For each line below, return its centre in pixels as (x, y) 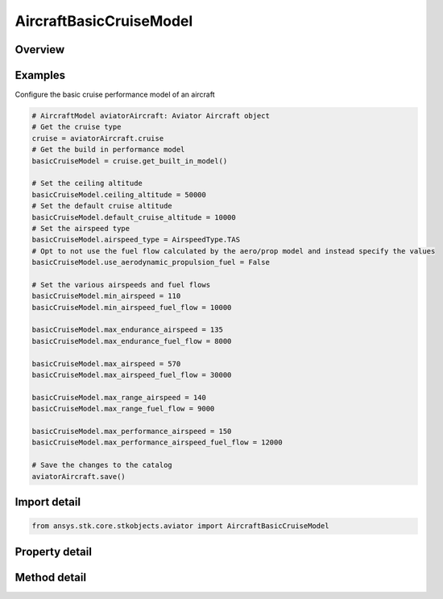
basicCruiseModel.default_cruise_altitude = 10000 (134, 217)
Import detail (48, 502)
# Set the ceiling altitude (87, 184)
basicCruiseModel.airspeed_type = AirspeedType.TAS (136, 240)
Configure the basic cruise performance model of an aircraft (115, 95)
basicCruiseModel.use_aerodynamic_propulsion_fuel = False (151, 262)
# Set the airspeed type (81, 228)
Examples (40, 75)
